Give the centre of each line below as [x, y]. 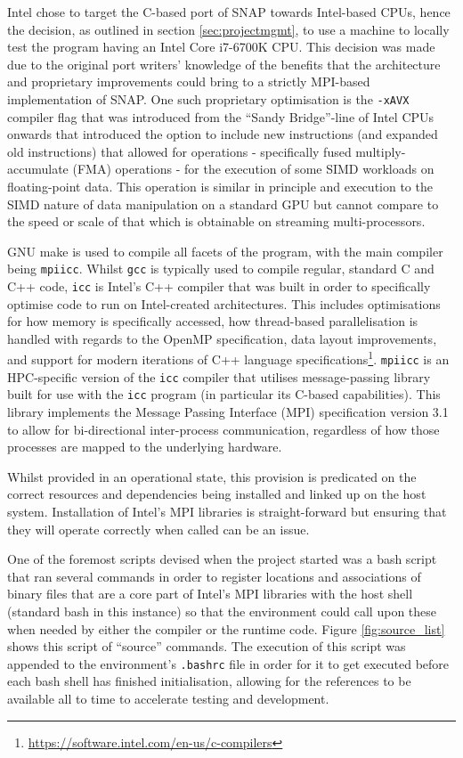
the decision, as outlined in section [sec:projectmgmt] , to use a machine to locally [228, 29]
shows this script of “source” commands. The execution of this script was [207, 646]
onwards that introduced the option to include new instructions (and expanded [223, 134]
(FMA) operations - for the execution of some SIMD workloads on [253, 169]
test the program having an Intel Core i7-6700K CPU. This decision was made [221, 47]
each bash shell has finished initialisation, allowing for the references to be [209, 681]
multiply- [381, 151]
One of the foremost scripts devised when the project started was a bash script [222, 559]
